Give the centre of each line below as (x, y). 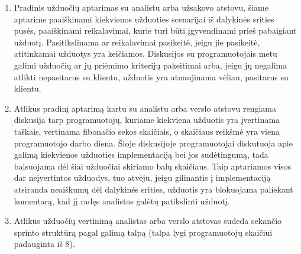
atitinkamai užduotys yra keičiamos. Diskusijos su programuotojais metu (145, 53)
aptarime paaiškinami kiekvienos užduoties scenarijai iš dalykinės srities (144, 19)
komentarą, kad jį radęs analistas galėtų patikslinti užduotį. (122, 201)
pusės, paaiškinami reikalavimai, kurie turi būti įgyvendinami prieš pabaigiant (155, 30)
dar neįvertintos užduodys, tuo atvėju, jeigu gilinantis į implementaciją (142, 178)
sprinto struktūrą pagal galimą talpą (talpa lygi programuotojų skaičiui (143, 232)
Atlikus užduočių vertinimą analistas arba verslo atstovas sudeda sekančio (148, 221)
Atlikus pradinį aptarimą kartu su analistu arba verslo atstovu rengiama (145, 108)
